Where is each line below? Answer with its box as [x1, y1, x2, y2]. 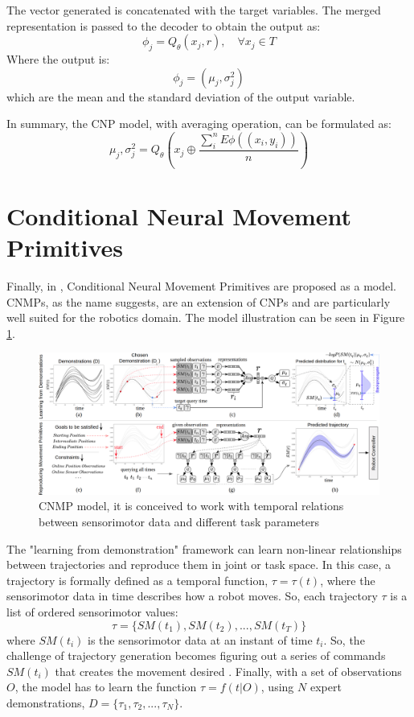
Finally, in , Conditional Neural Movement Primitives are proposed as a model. [6, 278, 396, 295]
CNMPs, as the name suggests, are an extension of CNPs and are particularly [6, 293, 391, 310]
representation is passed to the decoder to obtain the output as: [6, 17, 321, 34]
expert [309, 678, 342, 695]
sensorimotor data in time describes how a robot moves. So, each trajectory [6, 587, 378, 604]
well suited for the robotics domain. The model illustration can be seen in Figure [6, 309, 405, 326]
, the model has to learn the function [14, 678, 197, 695]
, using [260, 678, 294, 695]
